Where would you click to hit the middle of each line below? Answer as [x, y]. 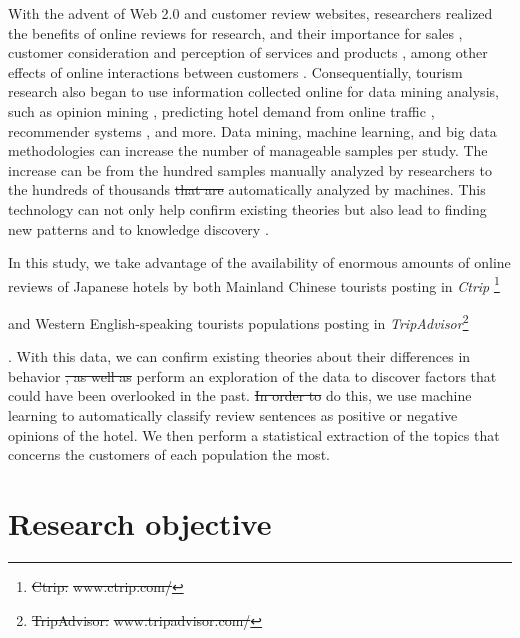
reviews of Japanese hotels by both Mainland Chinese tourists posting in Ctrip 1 [254, 284]
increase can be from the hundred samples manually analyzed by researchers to [250, 169]
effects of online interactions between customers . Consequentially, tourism [235, 71]
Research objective [140, 522]
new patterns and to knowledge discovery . [138, 228]
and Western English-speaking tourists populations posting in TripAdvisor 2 [238, 321]
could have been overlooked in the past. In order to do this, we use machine [240, 395]
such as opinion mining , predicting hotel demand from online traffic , [221, 110]
